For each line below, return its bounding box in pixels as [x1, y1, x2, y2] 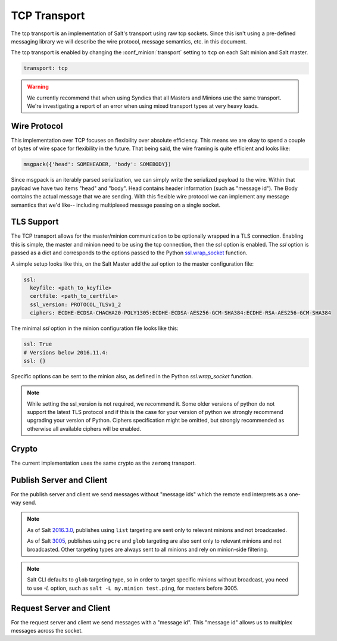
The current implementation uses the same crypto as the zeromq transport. [11, 459, 196, 466]
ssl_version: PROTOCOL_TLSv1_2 [30, 301, 121, 308]
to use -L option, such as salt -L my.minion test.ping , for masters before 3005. [27, 584, 239, 592]
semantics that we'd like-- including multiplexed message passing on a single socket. [11, 201, 221, 209]
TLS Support [11, 217, 59, 227]
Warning [27, 83, 49, 91]
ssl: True [23, 341, 52, 348]
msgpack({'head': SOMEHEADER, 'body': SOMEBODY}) [23, 161, 171, 168]
